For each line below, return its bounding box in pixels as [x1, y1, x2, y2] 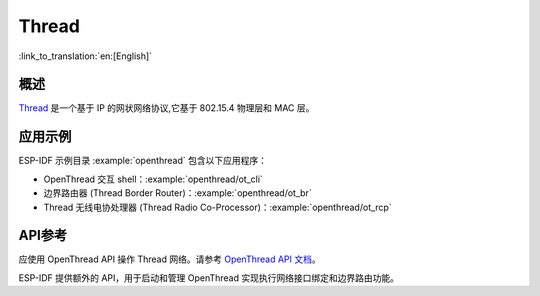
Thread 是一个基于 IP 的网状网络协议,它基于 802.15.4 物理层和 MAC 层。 [18, 102, 315, 114]
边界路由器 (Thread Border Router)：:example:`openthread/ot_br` [43, 187, 312, 199]
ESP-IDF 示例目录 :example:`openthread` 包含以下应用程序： [18, 155, 267, 167]
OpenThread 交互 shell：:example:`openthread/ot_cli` [43, 173, 264, 185]
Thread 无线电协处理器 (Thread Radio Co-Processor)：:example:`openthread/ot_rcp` [43, 201, 392, 213]
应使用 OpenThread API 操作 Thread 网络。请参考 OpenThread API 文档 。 [18, 253, 321, 265]
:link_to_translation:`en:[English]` [18, 50, 153, 62]
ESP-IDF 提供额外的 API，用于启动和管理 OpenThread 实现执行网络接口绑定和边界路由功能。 [18, 271, 400, 284]
